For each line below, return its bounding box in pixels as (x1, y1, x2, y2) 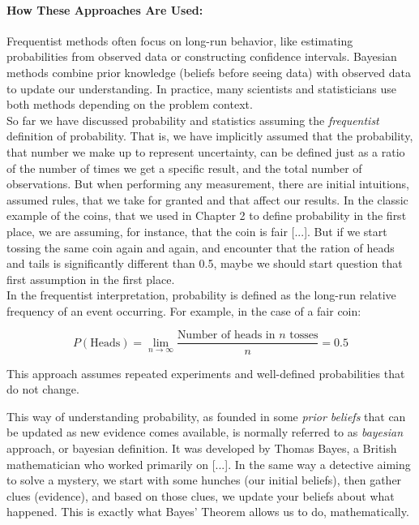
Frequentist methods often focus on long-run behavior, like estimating (6, 32, 353, 49)
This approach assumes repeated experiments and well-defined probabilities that (6, 364, 405, 381)
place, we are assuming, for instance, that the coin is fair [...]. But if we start (6, 222, 387, 239)
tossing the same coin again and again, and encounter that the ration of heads (6, 239, 395, 256)
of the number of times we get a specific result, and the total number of (6, 159, 362, 176)
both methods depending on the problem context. (6, 96, 253, 113)
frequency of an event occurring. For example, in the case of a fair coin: (6, 302, 361, 319)
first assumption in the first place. (6, 270, 175, 287)
